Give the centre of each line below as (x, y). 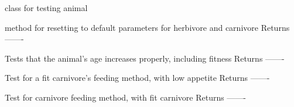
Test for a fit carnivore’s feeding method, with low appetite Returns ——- (137, 78)
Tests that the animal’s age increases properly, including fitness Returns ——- (145, 58)
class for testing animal (46, 8)
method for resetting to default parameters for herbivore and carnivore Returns (147, 27)
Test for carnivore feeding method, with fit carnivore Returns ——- (126, 97)
